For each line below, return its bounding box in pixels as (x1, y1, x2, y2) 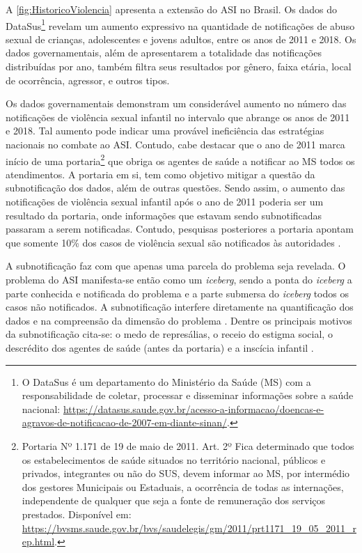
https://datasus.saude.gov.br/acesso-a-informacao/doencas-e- (63, 401, 324, 416)
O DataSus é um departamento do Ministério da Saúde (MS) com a (22, 374, 311, 389)
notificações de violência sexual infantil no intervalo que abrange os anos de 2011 (6, 109, 350, 124)
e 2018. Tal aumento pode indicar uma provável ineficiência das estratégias (6, 123, 324, 138)
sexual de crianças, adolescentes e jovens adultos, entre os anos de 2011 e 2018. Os (6, 31, 356, 46)
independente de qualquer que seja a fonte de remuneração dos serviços (22, 493, 326, 508)
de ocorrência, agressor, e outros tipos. (6, 72, 170, 87)
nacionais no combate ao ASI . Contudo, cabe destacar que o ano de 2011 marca (6, 137, 345, 151)
